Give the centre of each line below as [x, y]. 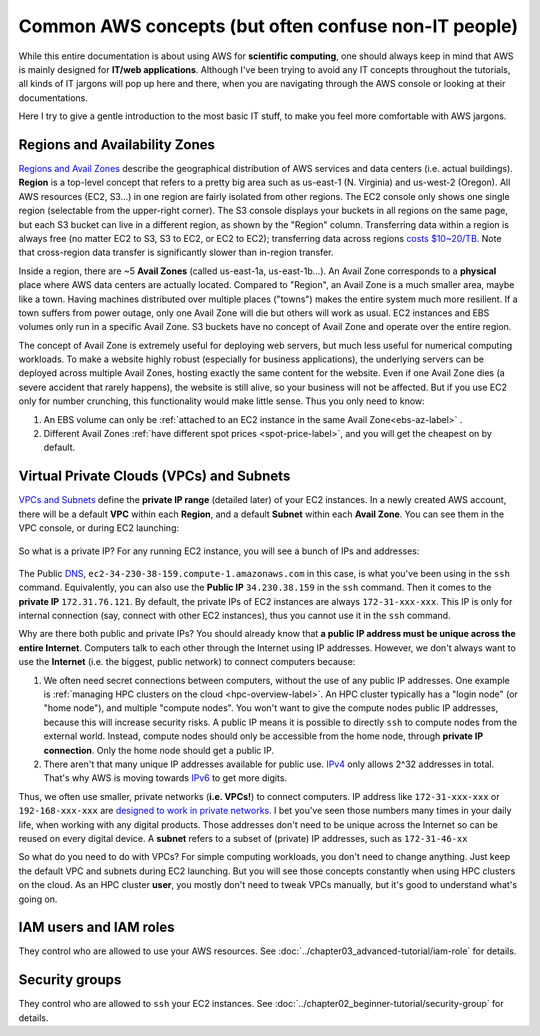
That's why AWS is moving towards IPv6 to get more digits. [165, 778]
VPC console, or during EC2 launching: [99, 528]
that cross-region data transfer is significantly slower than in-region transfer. [176, 252]
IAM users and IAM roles [96, 927]
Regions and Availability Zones [116, 144]
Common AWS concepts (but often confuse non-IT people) [268, 26]
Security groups [70, 980]
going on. [38, 899]
